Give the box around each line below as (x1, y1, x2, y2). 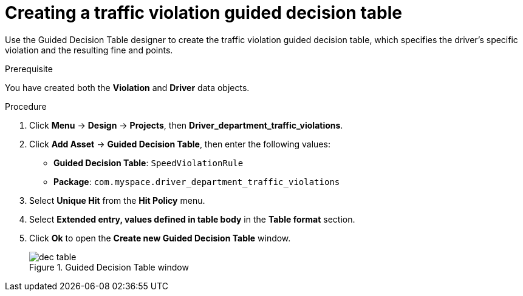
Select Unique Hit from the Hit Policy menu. (29, 195, 205, 206)
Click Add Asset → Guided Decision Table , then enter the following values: (29, 138, 330, 149)
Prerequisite (5, 63, 53, 74)
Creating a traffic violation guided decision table (5, 2, 402, 23)
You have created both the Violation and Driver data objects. (5, 82, 250, 93)
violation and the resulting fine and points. (5, 44, 173, 55)
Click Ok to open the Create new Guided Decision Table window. (29, 232, 291, 243)
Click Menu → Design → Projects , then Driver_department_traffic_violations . (29, 119, 343, 130)
